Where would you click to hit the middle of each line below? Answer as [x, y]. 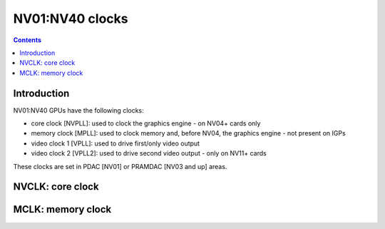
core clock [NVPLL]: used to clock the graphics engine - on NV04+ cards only [146, 123]
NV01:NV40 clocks [71, 19]
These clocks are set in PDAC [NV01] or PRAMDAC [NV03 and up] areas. [120, 166]
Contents [27, 40]
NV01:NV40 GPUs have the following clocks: [78, 110]
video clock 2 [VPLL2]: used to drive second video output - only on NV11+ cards [149, 153]
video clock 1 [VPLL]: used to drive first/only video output [115, 143]
